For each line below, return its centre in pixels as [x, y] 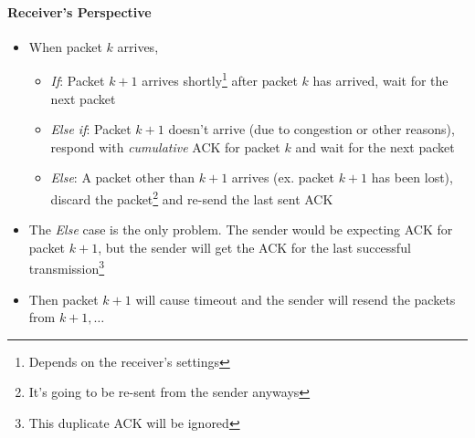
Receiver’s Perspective [79, 11]
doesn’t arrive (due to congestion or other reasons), [311, 129]
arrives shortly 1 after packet [220, 79]
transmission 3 [67, 267]
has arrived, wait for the [380, 81]
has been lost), [412, 177]
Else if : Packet [91, 129]
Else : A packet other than [123, 177]
